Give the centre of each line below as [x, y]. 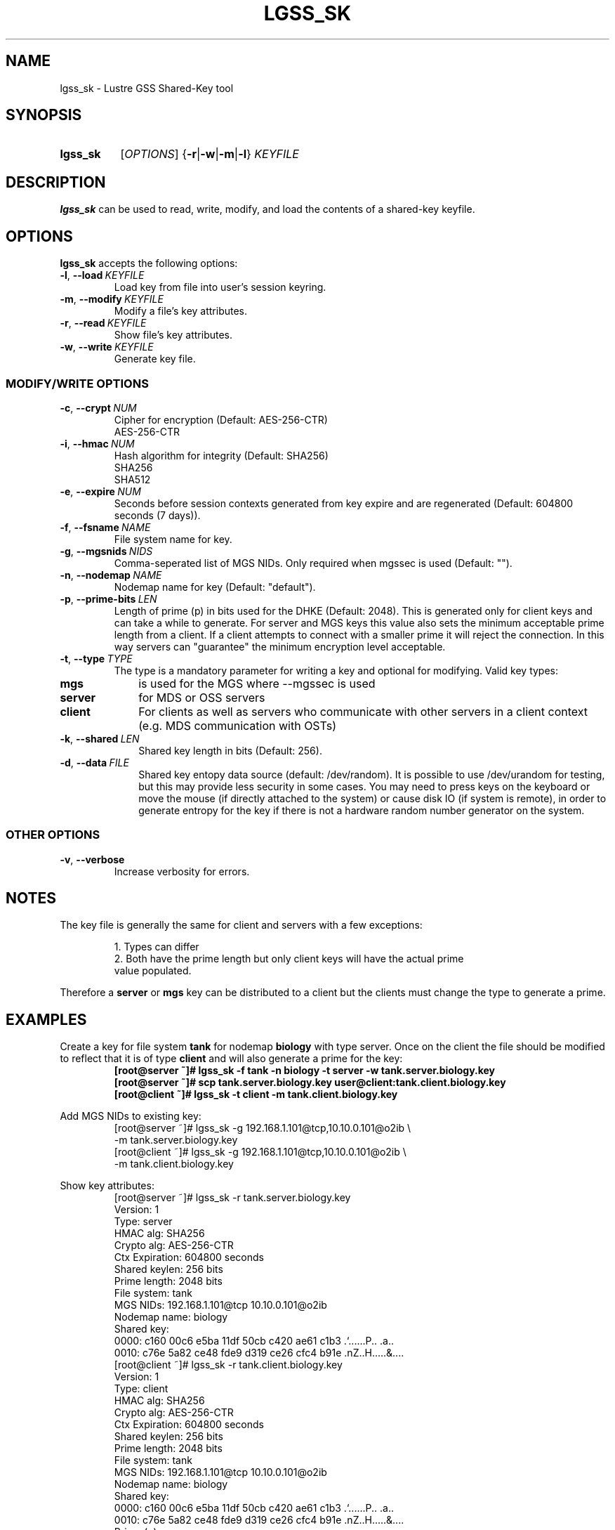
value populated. [153, 971]
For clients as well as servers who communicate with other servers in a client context [363, 711]
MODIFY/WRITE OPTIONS [77, 383]
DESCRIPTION [56, 182]
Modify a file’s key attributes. [181, 311]
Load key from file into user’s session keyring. [220, 287]
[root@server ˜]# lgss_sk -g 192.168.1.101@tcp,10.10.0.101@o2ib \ [263, 1128]
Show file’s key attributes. [173, 335]
